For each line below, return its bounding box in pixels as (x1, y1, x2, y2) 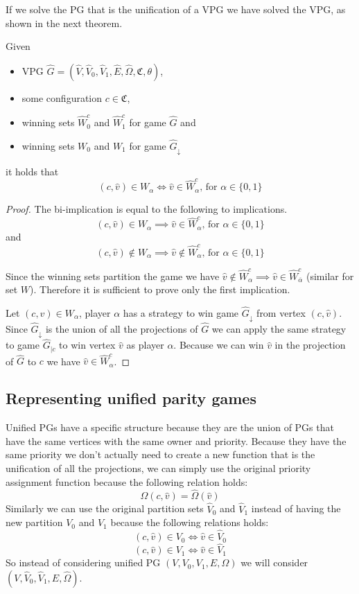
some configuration (21, 90, 103, 105)
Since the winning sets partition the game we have (6, 268, 220, 283)
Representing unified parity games (6, 387, 256, 409)
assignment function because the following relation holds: (6, 474, 248, 489)
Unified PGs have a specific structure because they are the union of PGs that (6, 420, 334, 435)
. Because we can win (173, 338, 264, 352)
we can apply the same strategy (211, 322, 347, 336)
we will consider (240, 555, 308, 570)
